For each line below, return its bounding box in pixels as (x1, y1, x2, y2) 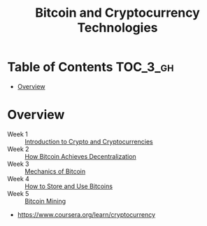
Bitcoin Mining (24, 197, 66, 205)
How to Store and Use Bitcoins (24, 182, 113, 190)
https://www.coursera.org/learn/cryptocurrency (17, 210, 156, 218)
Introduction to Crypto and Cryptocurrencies (24, 137, 153, 146)
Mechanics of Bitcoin (24, 167, 86, 176)
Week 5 (7, 189, 29, 197)
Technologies (76, 20, 159, 36)
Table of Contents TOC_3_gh (7, 59, 174, 75)
